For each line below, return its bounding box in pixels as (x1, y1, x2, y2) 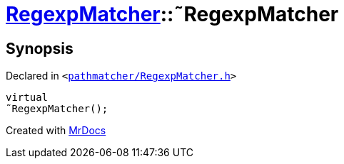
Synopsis (6, 39, 74, 58)
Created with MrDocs (6, 124, 106, 137)
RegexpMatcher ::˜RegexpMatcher (6, 2, 339, 26)
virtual (6, 92, 49, 104)
